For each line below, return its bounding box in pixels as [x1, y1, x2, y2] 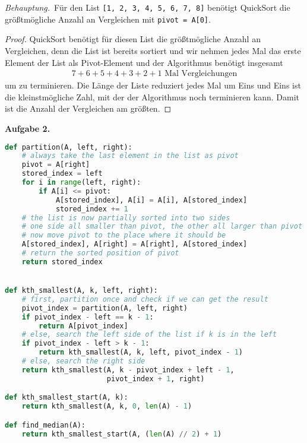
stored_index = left [21, 169, 103, 178]
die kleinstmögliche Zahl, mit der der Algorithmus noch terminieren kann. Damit [5, 90, 300, 103]
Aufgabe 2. [5, 122, 50, 134]
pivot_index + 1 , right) [106, 374, 205, 383]
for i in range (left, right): [21, 178, 141, 186]
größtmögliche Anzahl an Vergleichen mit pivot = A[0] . [5, 12, 211, 25]
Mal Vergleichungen [164, 69, 238, 78]
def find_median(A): [5, 420, 86, 429]
